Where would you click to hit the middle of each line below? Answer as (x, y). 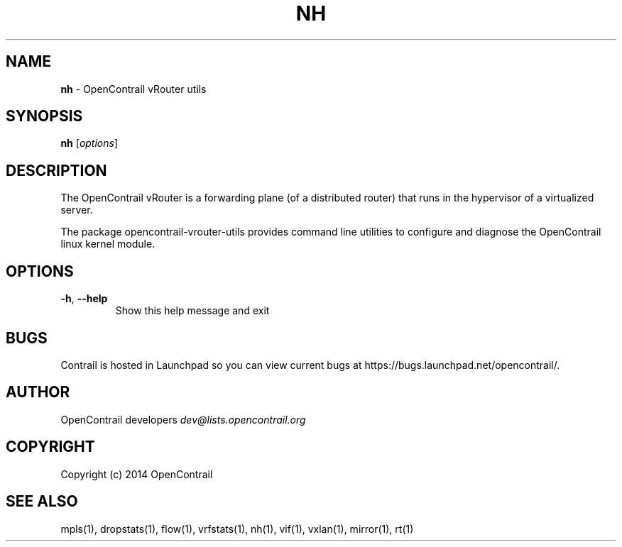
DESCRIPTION (56, 170)
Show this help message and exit (192, 311)
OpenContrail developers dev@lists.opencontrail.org (183, 419)
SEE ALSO (42, 502)
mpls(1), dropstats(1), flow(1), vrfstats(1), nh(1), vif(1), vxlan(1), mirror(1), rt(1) (237, 529)
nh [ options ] (89, 143)
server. (77, 210)
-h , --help (84, 299)
